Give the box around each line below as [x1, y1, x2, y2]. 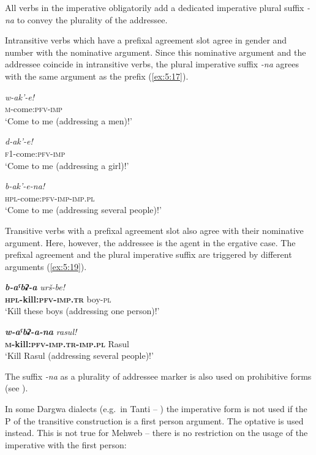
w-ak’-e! [5, 90, 34, 103]
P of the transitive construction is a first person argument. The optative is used [5, 414, 304, 427]
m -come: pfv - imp [5, 102, 62, 115]
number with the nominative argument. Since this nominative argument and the [5, 45, 306, 58]
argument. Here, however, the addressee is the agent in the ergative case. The [5, 236, 296, 249]
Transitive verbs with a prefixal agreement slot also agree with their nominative [5, 224, 304, 236]
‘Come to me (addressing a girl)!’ [5, 159, 129, 171]
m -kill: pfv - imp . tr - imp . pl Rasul [5, 337, 130, 350]
